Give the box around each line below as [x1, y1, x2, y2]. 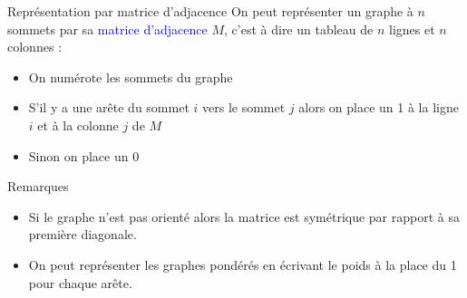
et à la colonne [37, 115, 119, 134]
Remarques [7, 177, 69, 196]
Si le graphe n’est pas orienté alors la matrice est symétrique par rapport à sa [28, 207, 460, 226]
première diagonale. [28, 225, 137, 244]
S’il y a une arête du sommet [28, 98, 190, 117]
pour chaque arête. [28, 273, 132, 292]
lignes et [389, 19, 435, 38]
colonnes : [7, 37, 62, 56]
